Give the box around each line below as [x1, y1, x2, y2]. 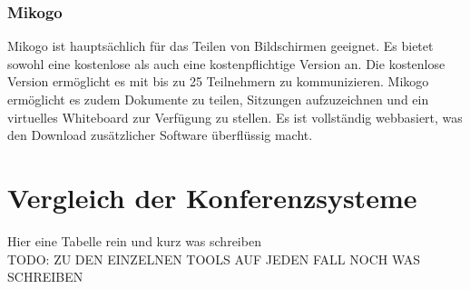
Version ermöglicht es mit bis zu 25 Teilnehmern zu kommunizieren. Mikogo [7, 72, 429, 91]
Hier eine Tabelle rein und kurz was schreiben [7, 231, 261, 250]
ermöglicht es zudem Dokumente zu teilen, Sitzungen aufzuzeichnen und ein [7, 90, 429, 108]
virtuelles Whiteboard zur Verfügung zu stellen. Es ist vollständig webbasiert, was [7, 107, 463, 126]
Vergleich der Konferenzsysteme [7, 178, 417, 215]
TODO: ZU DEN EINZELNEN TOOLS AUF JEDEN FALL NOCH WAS [7, 249, 421, 268]
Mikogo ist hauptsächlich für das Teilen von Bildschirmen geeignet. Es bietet [7, 36, 434, 55]
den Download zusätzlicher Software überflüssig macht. [7, 125, 313, 144]
